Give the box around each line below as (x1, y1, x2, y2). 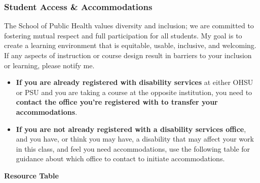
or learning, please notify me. (4, 60, 95, 70)
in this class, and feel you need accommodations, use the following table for (16, 143, 250, 154)
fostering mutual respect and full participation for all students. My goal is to (4, 30, 242, 40)
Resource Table (4, 170, 59, 180)
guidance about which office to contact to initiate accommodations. (16, 153, 225, 164)
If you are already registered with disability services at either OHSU (16, 77, 253, 87)
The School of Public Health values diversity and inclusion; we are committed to (4, 20, 254, 31)
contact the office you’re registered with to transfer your (16, 97, 218, 107)
